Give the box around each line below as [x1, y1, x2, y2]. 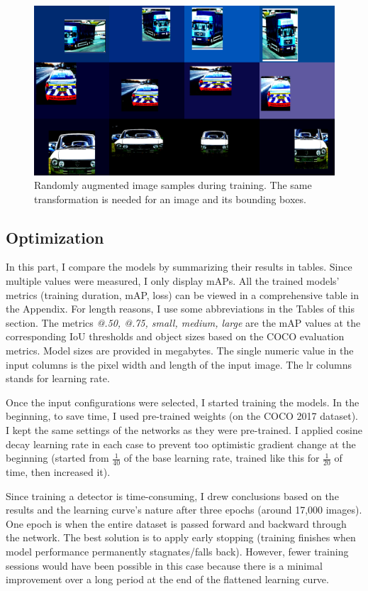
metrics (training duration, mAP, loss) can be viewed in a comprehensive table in [6, 287, 359, 302]
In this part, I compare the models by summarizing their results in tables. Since [6, 259, 352, 274]
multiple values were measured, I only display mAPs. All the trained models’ [6, 273, 340, 288]
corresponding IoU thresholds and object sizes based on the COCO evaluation [6, 329, 345, 344]
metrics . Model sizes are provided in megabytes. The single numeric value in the [6, 343, 354, 358]
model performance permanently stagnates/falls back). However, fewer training [6, 544, 349, 558]
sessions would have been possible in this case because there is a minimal [6, 558, 323, 573]
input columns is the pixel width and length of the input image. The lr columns [6, 357, 352, 372]
